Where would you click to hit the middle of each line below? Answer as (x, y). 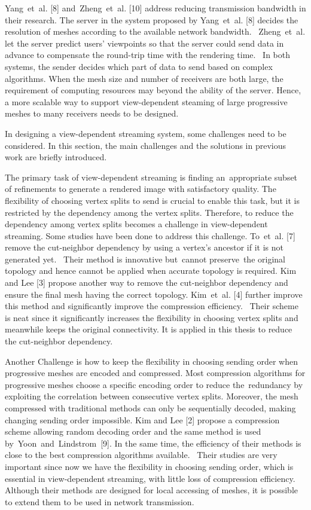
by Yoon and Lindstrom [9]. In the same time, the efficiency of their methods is (153, 443)
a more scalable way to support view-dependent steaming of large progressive (146, 101)
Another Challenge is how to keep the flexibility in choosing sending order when (151, 361)
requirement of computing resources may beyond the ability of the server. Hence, (153, 90)
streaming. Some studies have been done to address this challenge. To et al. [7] (150, 235)
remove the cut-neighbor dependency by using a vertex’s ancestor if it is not (144, 247)
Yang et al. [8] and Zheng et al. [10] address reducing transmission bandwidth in (155, 8)
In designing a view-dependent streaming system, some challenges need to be (146, 133)
